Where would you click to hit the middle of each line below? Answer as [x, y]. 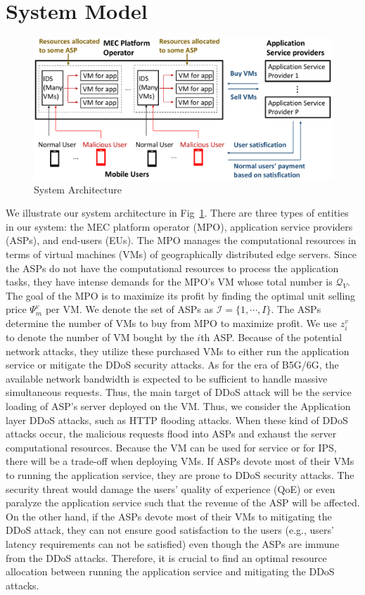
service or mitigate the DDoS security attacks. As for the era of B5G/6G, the [172, 365]
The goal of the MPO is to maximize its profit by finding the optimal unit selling [181, 295]
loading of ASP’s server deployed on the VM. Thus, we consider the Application [178, 406]
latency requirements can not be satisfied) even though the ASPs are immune [173, 543]
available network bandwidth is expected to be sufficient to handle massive [167, 378]
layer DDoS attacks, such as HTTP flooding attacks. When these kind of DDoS [177, 420]
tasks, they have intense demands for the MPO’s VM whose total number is [169, 282]
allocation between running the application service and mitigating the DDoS [170, 571]
